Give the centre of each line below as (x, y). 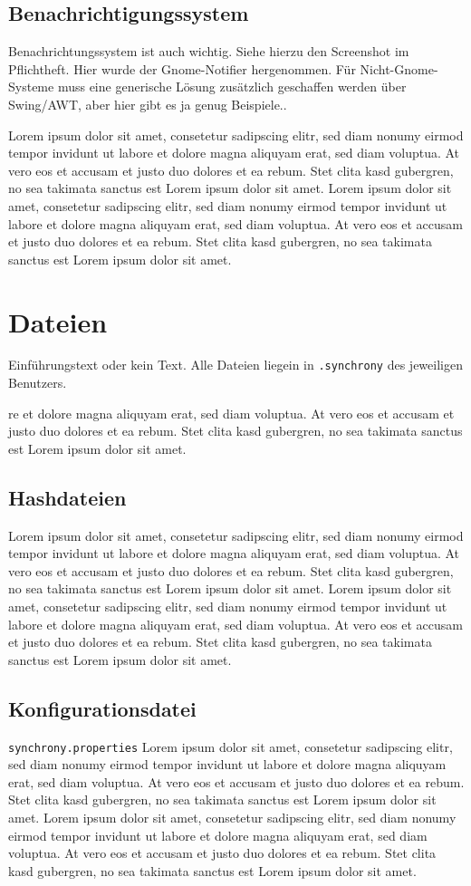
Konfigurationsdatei (102, 708)
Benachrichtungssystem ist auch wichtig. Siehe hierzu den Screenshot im (209, 51)
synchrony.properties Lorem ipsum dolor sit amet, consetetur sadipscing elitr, (231, 746)
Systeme (31, 87)
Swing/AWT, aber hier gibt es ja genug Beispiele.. (148, 104)
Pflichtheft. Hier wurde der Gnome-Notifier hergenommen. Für (182, 68)
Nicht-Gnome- (399, 68)
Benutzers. (38, 383)
